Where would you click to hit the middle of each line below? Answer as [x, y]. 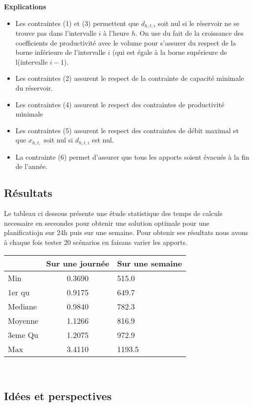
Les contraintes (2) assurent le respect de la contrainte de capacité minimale [130, 78]
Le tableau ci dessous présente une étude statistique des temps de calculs [113, 213]
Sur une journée [78, 263]
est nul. [103, 140]
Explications [25, 6]
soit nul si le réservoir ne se [199, 23]
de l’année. [32, 166]
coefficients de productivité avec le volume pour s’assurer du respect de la [126, 42]
